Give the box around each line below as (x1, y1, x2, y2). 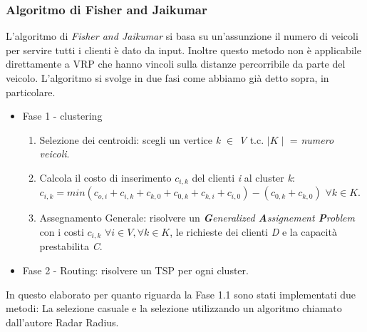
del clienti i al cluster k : (192, 170, 295, 185)
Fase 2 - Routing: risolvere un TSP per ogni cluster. (22, 263, 249, 278)
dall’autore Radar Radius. (6, 314, 119, 329)
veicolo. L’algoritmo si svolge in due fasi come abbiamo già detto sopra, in (6, 71, 329, 85)
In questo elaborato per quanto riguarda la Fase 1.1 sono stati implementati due (6, 286, 356, 301)
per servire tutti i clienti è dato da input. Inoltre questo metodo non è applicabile (6, 42, 361, 57)
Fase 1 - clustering (22, 108, 103, 123)
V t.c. (239, 132, 264, 147)
